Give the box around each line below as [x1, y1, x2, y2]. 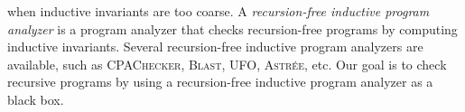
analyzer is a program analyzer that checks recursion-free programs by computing [7, 19, 458, 38]
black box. [7, 89, 64, 108]
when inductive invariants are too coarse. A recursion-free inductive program [7, 2, 430, 20]
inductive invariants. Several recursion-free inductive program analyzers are [7, 37, 423, 56]
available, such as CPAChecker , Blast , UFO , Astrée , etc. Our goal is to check [7, 54, 447, 73]
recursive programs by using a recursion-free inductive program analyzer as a [7, 72, 433, 91]
